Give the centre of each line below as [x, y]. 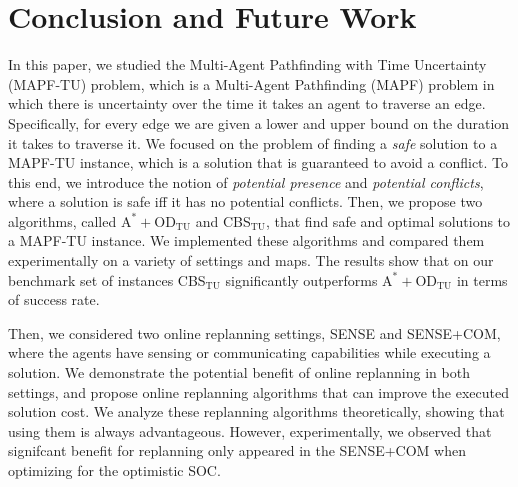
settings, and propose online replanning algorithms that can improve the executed [258, 391]
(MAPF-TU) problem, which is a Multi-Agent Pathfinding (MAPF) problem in [251, 83]
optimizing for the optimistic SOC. [114, 470]
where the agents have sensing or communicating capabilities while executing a [249, 352]
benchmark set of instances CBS [107, 279]
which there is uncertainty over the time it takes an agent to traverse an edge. [247, 103]
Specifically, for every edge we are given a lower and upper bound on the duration [259, 122]
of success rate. [54, 299]
